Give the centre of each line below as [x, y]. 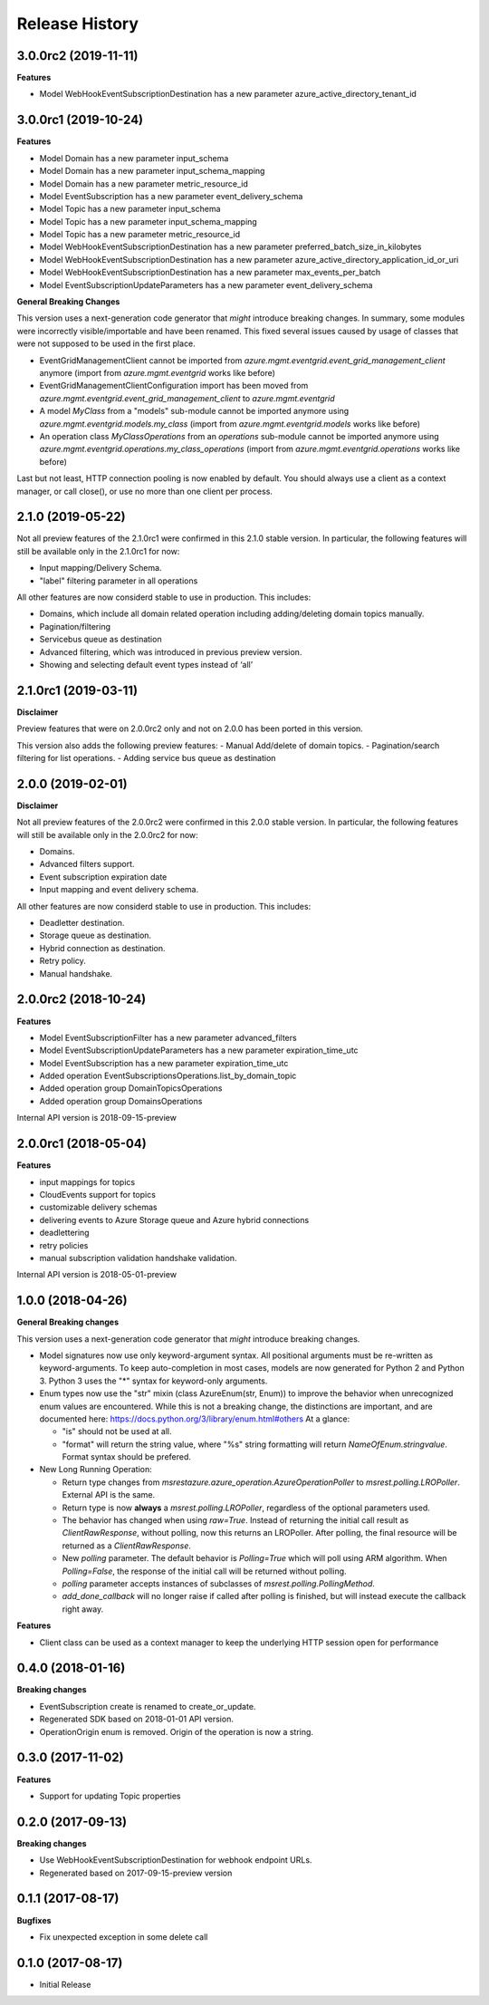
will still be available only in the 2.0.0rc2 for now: [107, 834]
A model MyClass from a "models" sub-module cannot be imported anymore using [194, 411]
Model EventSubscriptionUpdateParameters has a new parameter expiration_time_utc [199, 1050]
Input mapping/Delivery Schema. [101, 568]
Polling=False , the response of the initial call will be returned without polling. [205, 1571]
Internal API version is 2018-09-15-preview [96, 1118]
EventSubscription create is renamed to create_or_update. [148, 1706]
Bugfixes [34, 1920]
